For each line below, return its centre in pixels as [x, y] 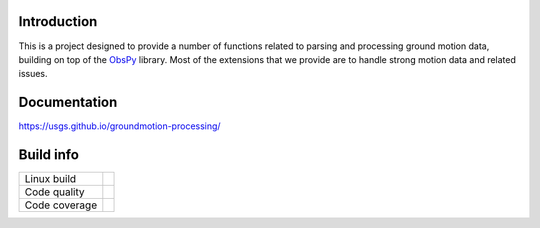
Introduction [58, 21]
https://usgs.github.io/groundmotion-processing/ [119, 126]
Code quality [54, 192]
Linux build [50, 179]
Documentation [68, 102]
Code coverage [61, 205]
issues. [33, 74]
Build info [49, 155]
